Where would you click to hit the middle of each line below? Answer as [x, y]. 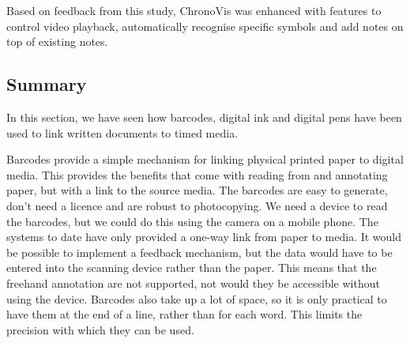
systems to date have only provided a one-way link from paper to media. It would [204, 237]
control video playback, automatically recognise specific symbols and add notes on [205, 26]
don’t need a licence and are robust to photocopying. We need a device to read [197, 205]
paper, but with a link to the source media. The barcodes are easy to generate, [197, 190]
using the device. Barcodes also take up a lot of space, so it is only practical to [197, 298]
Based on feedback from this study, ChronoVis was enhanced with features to [194, 10]
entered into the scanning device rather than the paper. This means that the [192, 268]
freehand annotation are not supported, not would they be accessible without [193, 283]
